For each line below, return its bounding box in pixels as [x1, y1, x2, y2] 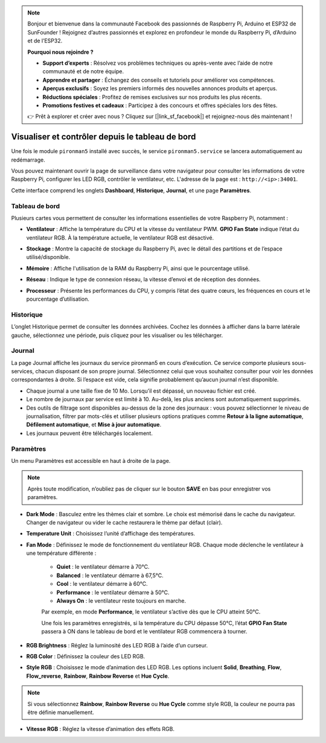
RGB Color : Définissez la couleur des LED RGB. [26, 653, 145, 660]
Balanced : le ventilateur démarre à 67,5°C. [56, 572, 164, 579]
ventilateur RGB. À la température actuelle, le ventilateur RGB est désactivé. [26, 234, 214, 241]
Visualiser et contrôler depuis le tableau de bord [11, 132, 196, 142]
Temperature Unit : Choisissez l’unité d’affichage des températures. [26, 530, 196, 537]
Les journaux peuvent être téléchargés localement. [26, 430, 153, 437]
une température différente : [26, 549, 97, 557]
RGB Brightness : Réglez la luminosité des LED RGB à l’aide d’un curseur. [26, 641, 208, 649]
